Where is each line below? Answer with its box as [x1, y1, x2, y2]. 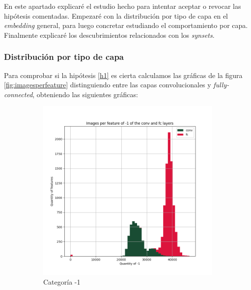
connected [4, 89, 33, 99]
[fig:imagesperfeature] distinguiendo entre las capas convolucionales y [4, 79, 211, 90]
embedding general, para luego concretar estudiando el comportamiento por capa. [4, 20, 248, 30]
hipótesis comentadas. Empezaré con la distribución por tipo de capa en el [4, 10, 228, 21]
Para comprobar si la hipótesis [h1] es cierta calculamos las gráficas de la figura [4, 70, 243, 80]
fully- [213, 79, 229, 90]
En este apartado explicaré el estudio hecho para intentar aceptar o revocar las [4, 1, 241, 11]
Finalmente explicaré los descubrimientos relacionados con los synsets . [4, 29, 215, 40]
